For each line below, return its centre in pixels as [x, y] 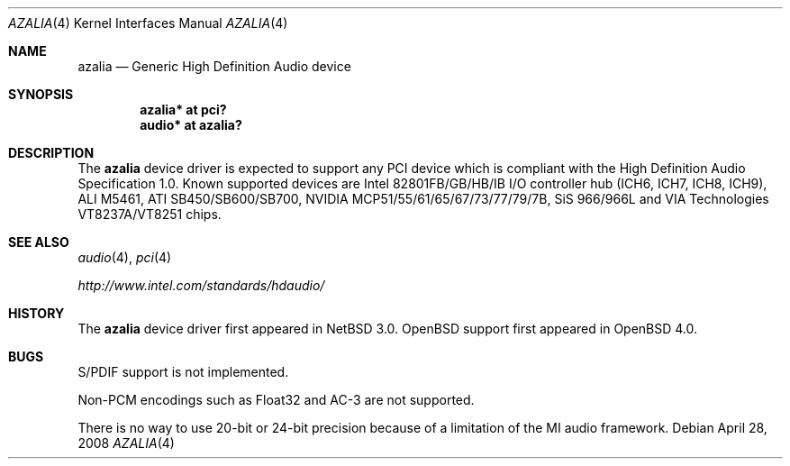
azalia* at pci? [183, 110]
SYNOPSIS [41, 94]
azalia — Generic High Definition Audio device [214, 66]
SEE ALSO [39, 242]
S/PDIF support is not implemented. [183, 372]
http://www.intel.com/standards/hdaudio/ [201, 285]
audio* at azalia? [191, 125]
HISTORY [36, 313]
